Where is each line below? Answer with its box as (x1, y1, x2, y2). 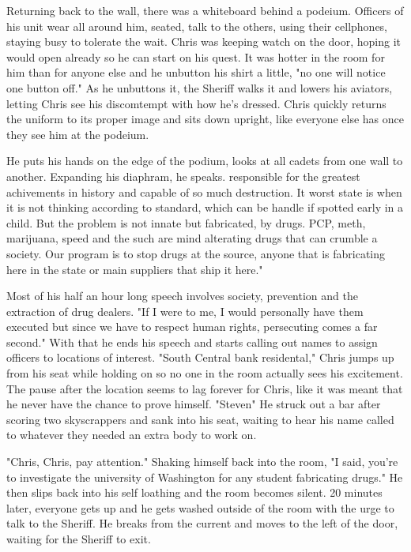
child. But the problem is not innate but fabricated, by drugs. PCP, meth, (6, 214, 366, 231)
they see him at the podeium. (6, 126, 149, 142)
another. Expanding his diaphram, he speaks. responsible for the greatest (6, 167, 360, 184)
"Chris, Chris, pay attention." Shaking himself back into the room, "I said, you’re (6, 453, 398, 470)
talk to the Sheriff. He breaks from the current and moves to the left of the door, (6, 515, 398, 531)
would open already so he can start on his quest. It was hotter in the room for (6, 48, 385, 65)
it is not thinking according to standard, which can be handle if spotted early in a (6, 199, 404, 216)
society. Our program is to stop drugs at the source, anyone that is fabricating (6, 245, 386, 261)
